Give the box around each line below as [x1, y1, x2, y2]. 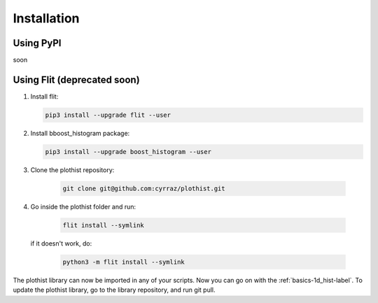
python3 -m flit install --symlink [62, 258, 185, 266]
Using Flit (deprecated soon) [13, 73, 140, 85]
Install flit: [30, 92, 59, 101]
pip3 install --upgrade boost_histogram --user [45, 148, 211, 155]
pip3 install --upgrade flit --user [45, 111, 171, 119]
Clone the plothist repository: [30, 165, 115, 174]
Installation [13, 10, 80, 26]
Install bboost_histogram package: [30, 129, 130, 137]
